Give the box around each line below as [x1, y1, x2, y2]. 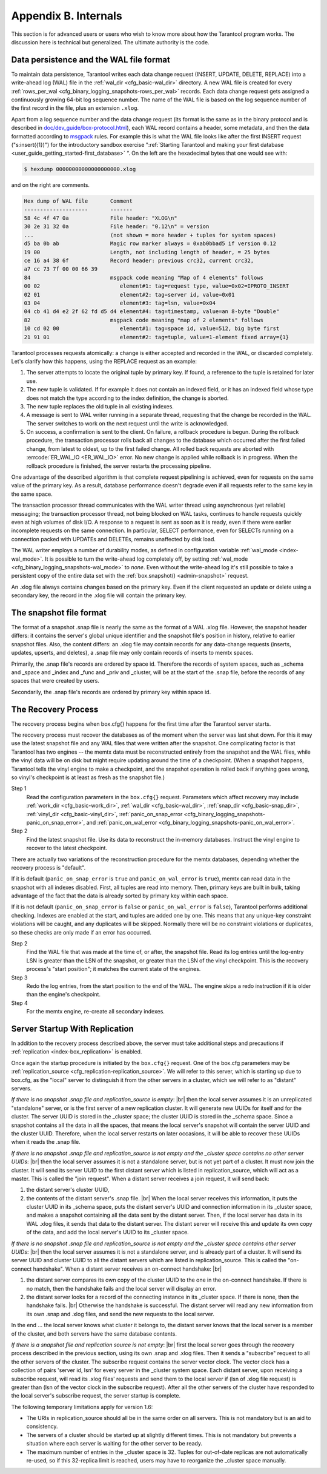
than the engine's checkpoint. [26, 991, 101, 998]
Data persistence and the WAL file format [11, 55, 171, 65]
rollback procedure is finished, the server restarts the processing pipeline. [26, 462, 211, 470]
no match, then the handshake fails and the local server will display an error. [26, 1285, 217, 1292]
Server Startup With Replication [11, 1023, 134, 1034]
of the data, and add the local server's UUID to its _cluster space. [26, 1229, 189, 1236]
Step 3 [11, 974, 28, 981]
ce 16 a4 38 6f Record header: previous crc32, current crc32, [24, 257, 254, 264]
